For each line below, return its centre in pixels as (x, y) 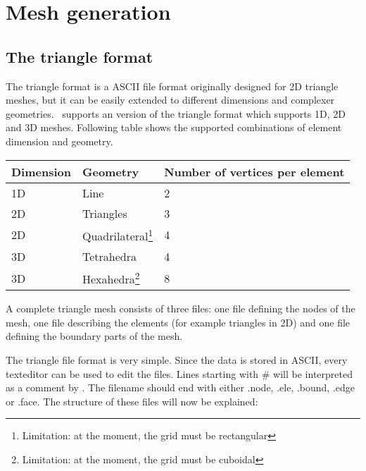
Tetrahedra (109, 256)
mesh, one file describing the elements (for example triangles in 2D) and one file (178, 322)
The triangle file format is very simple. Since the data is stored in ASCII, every (177, 359)
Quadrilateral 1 (118, 234)
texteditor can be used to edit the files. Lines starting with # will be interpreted (179, 373)
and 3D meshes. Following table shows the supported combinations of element (174, 127)
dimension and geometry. (59, 141)
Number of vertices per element (254, 171)
